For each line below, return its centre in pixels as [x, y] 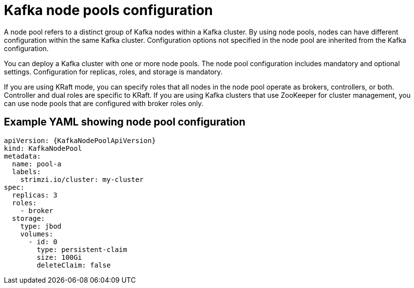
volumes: [37, 234]
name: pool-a [37, 164]
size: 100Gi [59, 257]
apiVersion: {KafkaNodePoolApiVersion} [80, 140]
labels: [26, 171]
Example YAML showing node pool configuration [125, 122]
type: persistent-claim [82, 249]
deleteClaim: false [74, 265]
